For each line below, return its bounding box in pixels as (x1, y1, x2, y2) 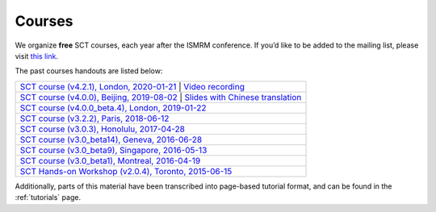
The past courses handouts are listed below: (15, 66, 163, 76)
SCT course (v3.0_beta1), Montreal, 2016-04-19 (19, 155, 201, 166)
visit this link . (15, 51, 58, 60)
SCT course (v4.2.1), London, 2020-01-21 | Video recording (19, 81, 245, 92)
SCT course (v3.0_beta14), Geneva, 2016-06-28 (19, 134, 203, 145)
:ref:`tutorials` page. (15, 193, 81, 202)
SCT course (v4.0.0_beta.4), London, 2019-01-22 (19, 102, 207, 113)
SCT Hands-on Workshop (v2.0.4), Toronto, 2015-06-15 (19, 165, 233, 177)
